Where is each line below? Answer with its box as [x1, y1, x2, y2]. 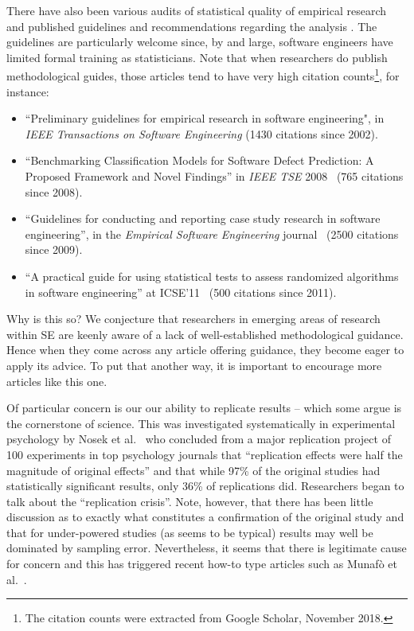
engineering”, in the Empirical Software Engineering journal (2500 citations [25, 225, 399, 242]
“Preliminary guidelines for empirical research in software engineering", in [25, 110, 385, 127]
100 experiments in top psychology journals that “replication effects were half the [6, 446, 403, 462]
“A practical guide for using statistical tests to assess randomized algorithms [25, 267, 399, 284]
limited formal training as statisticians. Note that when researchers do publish [6, 49, 388, 65]
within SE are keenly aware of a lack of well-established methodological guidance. [6, 325, 404, 342]
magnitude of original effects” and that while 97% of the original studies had [6, 462, 381, 478]
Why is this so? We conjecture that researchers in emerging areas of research [6, 310, 381, 327]
